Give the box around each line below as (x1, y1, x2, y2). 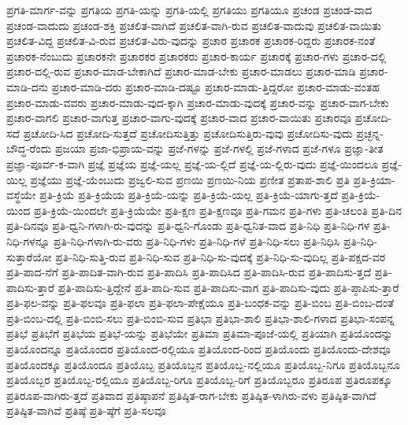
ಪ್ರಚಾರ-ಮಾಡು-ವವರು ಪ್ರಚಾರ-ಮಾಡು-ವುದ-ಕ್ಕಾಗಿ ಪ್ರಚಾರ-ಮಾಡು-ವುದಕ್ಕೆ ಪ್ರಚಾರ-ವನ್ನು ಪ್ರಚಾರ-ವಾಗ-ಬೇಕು (6, 94, 389, 110)
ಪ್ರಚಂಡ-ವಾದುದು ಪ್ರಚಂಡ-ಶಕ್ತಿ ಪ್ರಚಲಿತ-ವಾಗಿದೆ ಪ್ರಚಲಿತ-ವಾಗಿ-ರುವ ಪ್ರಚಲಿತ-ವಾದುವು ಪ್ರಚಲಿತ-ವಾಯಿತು (6, 17, 382, 33)
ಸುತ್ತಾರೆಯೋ (6, 248, 52, 264)
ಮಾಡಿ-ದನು (6, 78, 49, 94)
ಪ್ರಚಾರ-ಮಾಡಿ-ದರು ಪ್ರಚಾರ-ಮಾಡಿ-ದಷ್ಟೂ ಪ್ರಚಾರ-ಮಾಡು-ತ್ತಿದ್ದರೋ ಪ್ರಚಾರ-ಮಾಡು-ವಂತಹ (51, 78, 380, 94)
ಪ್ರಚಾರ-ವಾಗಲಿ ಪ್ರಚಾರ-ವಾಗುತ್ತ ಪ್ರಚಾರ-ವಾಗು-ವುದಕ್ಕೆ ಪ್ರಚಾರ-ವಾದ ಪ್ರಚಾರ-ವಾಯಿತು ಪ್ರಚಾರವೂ (6, 109, 352, 126)
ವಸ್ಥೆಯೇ (6, 187, 36, 203)
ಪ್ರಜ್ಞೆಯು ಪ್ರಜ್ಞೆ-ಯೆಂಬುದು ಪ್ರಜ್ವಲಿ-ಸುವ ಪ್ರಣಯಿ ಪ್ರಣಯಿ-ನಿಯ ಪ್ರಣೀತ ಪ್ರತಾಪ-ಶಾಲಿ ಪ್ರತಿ (30, 171, 350, 187)
